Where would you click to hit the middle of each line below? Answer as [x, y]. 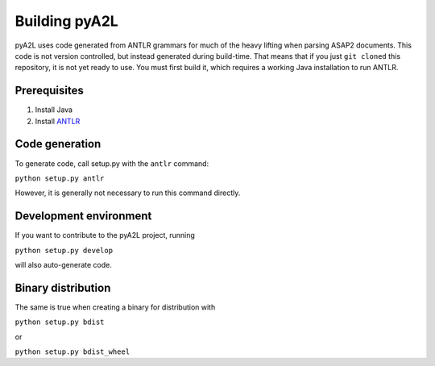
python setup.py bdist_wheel [72, 352]
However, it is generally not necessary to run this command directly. [128, 193]
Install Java [54, 110]
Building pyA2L [66, 21]
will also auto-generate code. [63, 265]
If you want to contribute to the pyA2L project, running [105, 235]
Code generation [58, 144]
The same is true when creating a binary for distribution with [115, 307]
